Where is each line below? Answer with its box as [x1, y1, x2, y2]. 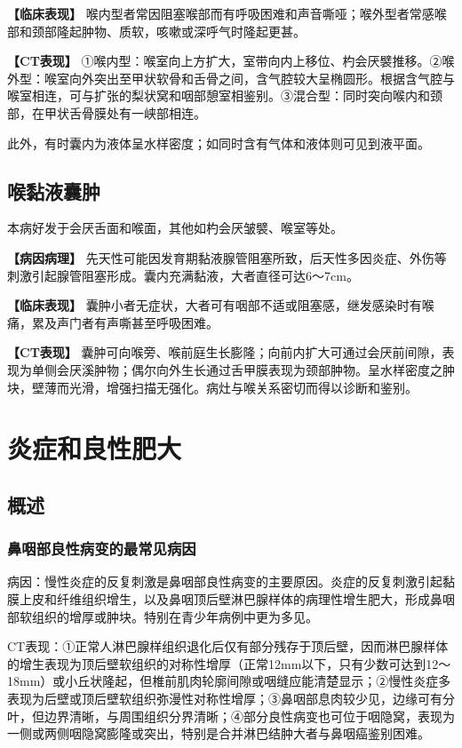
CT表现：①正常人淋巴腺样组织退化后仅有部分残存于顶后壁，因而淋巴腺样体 [7, 637, 449, 656]
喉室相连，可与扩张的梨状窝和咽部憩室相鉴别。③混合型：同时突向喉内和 [7, 86, 430, 105]
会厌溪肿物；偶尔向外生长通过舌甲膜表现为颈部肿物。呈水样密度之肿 [56, 360, 455, 378]
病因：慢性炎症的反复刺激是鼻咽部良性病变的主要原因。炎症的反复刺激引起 [7, 572, 442, 591]
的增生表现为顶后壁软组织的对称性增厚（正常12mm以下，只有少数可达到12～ [7, 654, 451, 672]
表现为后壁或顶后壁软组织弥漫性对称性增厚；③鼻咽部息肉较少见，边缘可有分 [7, 689, 455, 708]
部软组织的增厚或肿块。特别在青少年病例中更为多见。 [7, 607, 318, 625]
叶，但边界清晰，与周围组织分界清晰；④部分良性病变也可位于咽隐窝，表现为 [7, 706, 455, 725]
